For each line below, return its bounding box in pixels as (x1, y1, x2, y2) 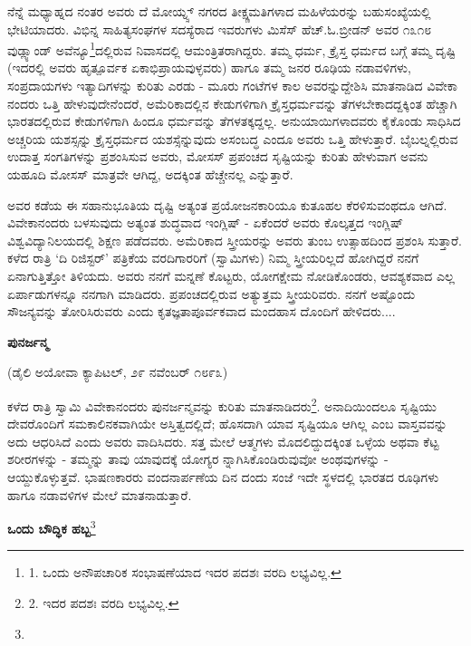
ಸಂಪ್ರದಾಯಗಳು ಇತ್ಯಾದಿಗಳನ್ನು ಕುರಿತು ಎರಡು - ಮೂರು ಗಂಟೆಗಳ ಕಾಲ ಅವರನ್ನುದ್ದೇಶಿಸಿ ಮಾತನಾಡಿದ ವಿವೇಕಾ (7, 76, 458, 95)
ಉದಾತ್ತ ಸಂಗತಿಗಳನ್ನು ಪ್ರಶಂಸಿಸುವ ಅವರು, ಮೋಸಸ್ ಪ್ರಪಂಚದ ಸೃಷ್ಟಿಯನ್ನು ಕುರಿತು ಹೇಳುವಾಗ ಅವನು (7, 147, 428, 166)
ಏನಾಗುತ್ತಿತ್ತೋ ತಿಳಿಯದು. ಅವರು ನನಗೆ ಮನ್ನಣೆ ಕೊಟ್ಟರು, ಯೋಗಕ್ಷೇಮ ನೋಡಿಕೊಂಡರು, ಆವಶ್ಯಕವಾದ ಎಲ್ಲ (7, 265, 455, 284)
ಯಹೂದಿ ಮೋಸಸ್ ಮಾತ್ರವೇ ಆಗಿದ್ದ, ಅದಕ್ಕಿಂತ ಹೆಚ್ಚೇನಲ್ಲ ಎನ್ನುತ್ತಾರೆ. (7, 165, 293, 183)
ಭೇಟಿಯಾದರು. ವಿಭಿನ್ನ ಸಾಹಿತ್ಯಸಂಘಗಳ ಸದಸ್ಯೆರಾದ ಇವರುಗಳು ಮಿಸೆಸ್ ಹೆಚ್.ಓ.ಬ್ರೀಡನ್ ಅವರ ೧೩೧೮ (7, 19, 432, 38)
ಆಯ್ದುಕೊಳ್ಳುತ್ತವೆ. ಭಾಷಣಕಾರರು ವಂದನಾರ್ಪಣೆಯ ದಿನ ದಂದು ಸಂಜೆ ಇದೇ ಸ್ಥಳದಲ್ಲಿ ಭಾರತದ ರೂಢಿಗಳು (7, 467, 439, 486)
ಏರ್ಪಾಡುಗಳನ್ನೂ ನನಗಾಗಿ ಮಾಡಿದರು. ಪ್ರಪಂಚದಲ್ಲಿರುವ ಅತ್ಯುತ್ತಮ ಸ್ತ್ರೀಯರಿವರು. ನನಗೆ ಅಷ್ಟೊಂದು (7, 284, 416, 303)
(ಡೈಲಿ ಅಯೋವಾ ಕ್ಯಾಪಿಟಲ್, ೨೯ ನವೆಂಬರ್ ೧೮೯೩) (7, 362, 228, 381)
